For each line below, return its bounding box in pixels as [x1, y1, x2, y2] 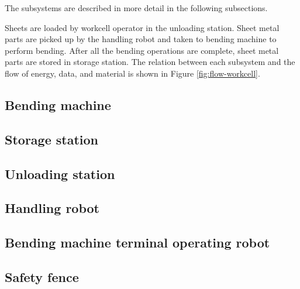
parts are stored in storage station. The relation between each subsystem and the [5, 56, 295, 68]
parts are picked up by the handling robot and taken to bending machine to [5, 33, 277, 45]
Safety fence [5, 267, 79, 285]
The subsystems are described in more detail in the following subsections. [5, 2, 268, 13]
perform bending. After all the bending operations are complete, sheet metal [5, 44, 279, 56]
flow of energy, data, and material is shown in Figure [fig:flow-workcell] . [5, 67, 260, 79]
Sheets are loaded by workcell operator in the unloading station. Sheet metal [5, 21, 280, 33]
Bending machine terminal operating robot [5, 233, 270, 252]
